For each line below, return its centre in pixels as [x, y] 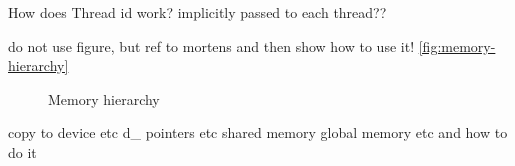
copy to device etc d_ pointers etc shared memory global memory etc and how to [258, 132]
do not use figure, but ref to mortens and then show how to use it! [211, 45]
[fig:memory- [457, 45]
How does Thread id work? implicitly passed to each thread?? [197, 12]
